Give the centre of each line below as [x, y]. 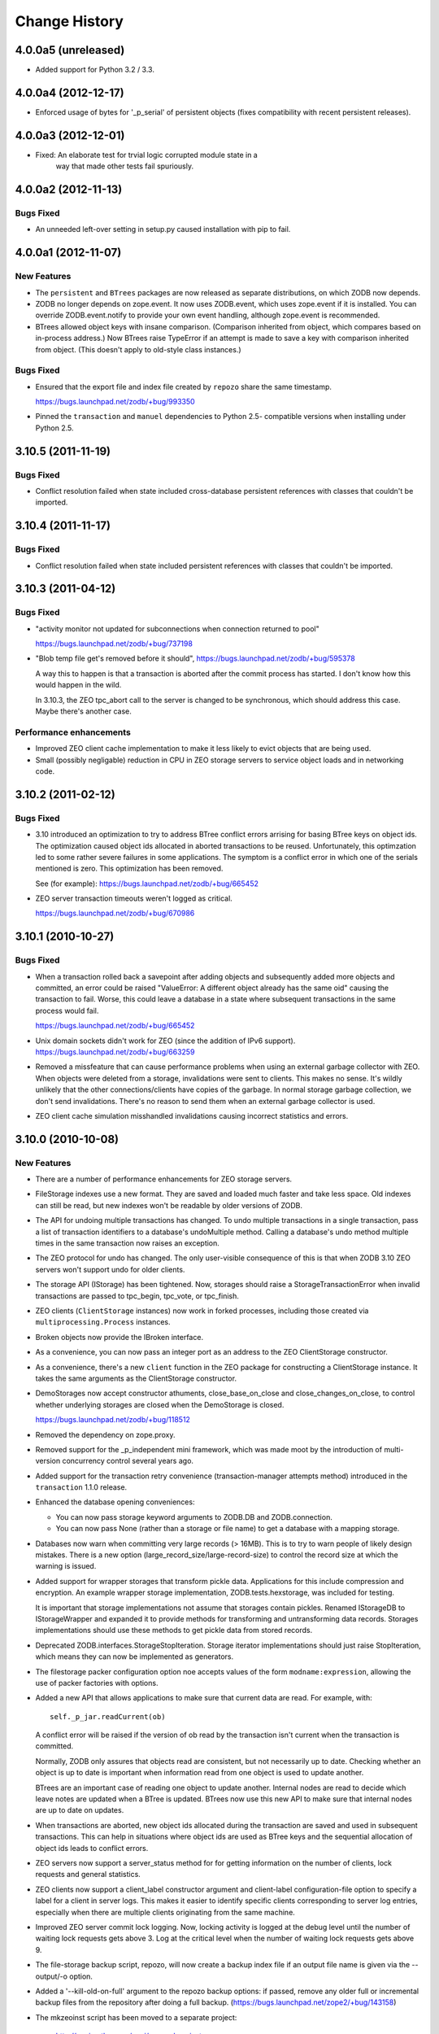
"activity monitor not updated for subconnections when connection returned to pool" [178, 629]
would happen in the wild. [78, 685]
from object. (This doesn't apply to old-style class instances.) [138, 349]
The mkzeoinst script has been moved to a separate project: [136, 2017]
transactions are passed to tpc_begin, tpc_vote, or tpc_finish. [137, 1296]
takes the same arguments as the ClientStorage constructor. [136, 1378]
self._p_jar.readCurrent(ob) [108, 1716]
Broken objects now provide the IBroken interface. [119, 1337]
